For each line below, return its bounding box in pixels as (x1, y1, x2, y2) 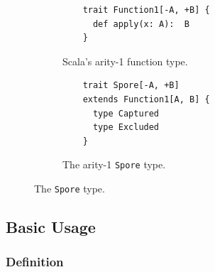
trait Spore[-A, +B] (82, 80, 180, 91)
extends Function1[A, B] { (82, 94, 210, 104)
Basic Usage (6, 216, 96, 238)
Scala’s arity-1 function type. (62, 53, 188, 68)
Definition (6, 253, 64, 271)
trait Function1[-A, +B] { (82, 5, 210, 15)
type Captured (92, 108, 160, 119)
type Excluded (92, 122, 160, 133)
